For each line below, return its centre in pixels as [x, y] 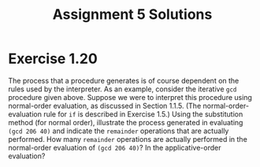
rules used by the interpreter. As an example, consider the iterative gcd [123, 89]
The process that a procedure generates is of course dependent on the [124, 80]
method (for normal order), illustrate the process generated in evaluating [126, 122]
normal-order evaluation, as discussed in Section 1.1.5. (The [105, 106]
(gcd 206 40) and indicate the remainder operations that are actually [119, 131]
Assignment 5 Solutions [132, 15]
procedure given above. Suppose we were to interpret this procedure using [130, 97]
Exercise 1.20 [53, 59]
